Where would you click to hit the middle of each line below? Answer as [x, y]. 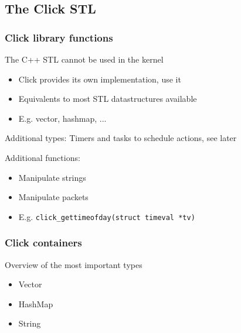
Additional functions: [43, 157]
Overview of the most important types [74, 264]
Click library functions [59, 37]
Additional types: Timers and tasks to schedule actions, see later [121, 138]
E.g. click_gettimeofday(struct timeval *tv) [107, 216]
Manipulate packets [53, 197]
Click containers [43, 243]
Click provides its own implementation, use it [100, 79]
